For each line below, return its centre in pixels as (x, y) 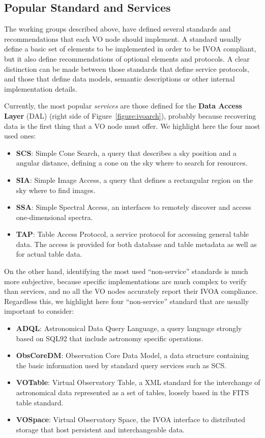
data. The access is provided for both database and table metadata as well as (136, 244)
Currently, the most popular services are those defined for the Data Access (123, 106)
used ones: (20, 136)
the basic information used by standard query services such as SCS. (121, 365)
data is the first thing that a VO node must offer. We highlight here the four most (132, 126)
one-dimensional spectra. (54, 217)
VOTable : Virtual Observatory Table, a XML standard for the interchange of (138, 382)
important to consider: (39, 311)
